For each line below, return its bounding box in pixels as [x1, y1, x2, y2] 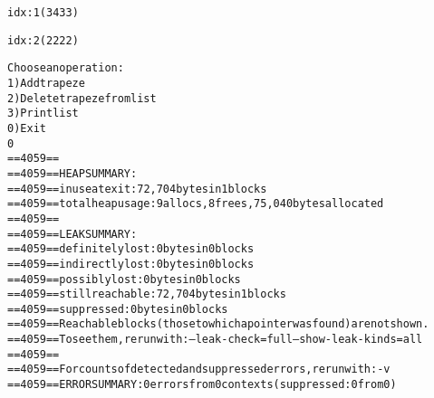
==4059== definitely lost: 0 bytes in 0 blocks [7, 242, 255, 256]
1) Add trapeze [7, 76, 85, 90]
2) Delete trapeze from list [7, 91, 157, 105]
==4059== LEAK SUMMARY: [7, 227, 138, 241]
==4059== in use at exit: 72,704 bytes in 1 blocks [7, 182, 267, 195]
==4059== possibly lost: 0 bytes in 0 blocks [7, 272, 241, 286]
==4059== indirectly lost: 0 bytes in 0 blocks [7, 257, 255, 270]
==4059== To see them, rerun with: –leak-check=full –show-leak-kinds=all [7, 333, 423, 346]
